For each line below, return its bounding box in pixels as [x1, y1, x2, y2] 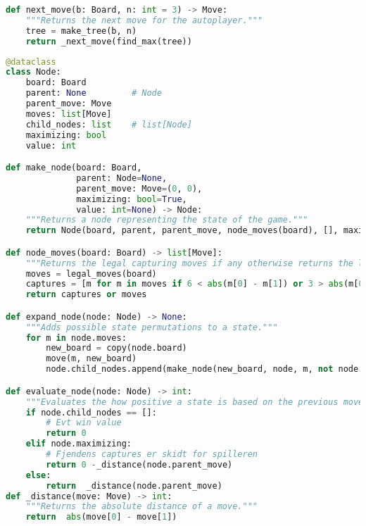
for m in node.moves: [25, 332, 127, 343]
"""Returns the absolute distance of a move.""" [25, 501, 258, 512]
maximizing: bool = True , [76, 194, 187, 204]
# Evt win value [46, 418, 122, 428]
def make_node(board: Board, [6, 163, 142, 173]
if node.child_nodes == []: [25, 407, 157, 418]
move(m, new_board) [46, 353, 137, 364]
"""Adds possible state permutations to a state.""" [25, 322, 278, 332]
